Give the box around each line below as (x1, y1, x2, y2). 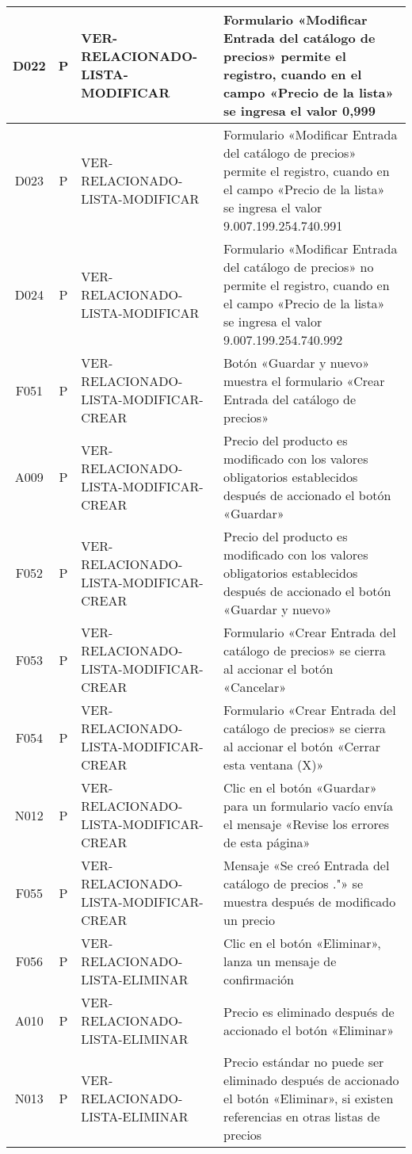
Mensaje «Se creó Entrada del (223, 856, 390, 874)
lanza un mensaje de (223, 952, 337, 970)
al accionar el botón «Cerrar (223, 737, 381, 755)
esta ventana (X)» (223, 755, 324, 774)
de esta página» (223, 833, 311, 851)
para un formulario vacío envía (223, 797, 393, 815)
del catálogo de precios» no (223, 258, 374, 276)
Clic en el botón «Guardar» (223, 778, 377, 797)
